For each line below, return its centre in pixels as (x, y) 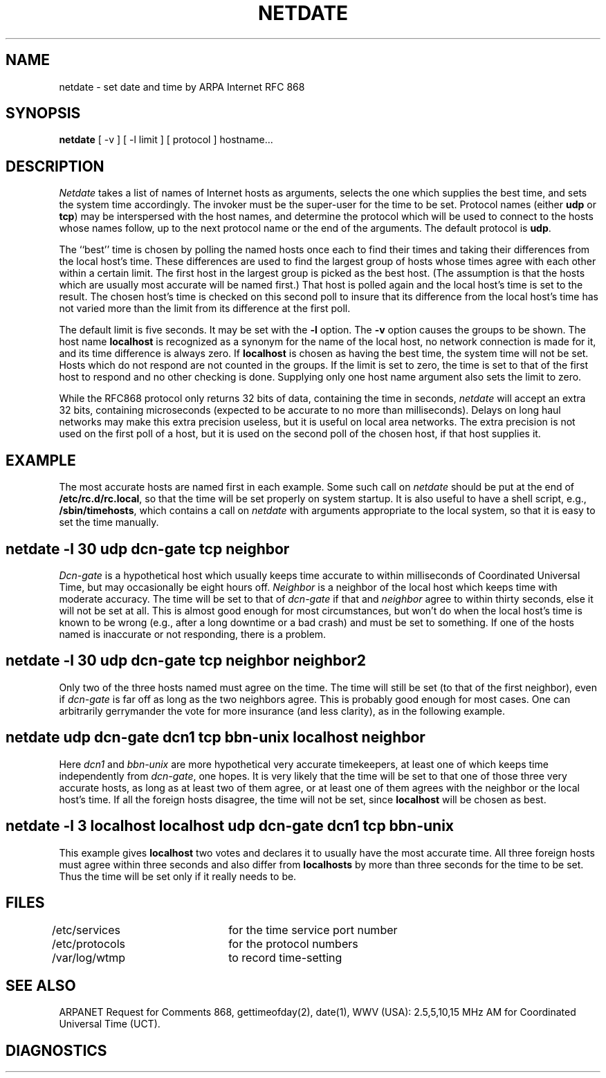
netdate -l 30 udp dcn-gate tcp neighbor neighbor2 (186, 661)
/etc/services (86, 930)
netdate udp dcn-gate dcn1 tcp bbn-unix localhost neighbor (215, 738)
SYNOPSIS (43, 113)
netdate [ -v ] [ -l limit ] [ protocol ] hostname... (166, 140)
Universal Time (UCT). (110, 1024)
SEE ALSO (41, 985)
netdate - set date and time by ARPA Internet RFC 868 (182, 86)
